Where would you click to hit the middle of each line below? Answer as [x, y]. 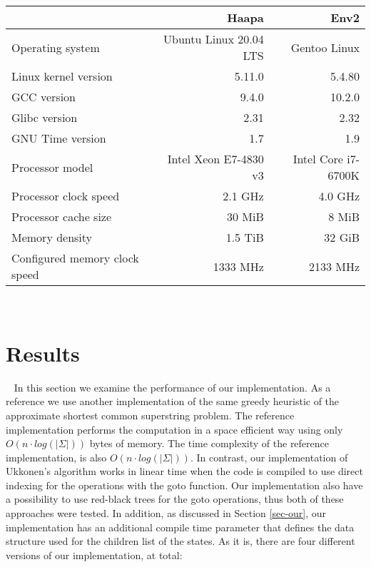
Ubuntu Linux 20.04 [214, 39]
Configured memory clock [75, 258]
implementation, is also [56, 457]
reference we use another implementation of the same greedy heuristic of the [173, 401]
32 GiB [342, 237]
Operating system [56, 47]
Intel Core [318, 159]
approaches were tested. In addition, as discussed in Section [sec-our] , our [166, 513]
